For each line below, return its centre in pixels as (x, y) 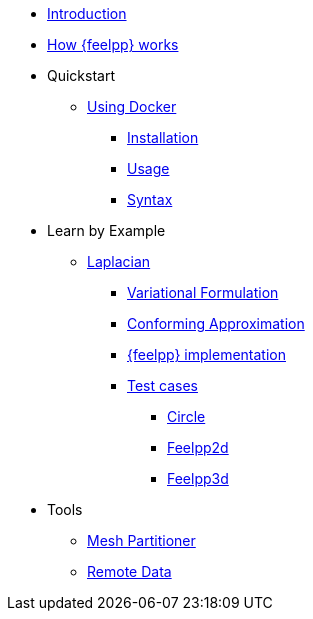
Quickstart (81, 75)
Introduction (87, 13)
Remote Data (129, 571)
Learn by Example (106, 230)
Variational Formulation (203, 292)
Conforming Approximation (216, 323)
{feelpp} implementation (206, 354)
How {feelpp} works (113, 44)
